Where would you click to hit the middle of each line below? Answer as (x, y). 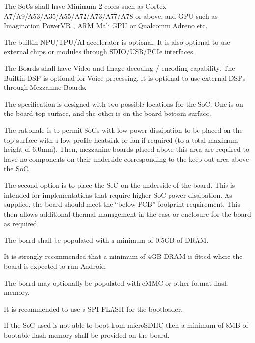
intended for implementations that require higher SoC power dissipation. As (118, 194)
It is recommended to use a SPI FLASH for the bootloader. (94, 308)
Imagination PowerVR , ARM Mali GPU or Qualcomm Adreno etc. (106, 25)
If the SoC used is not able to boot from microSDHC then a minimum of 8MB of (126, 325)
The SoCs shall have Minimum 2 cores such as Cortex (85, 6)
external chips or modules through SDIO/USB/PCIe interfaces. (99, 51)
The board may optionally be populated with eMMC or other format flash (116, 282)
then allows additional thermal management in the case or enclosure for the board (127, 214)
